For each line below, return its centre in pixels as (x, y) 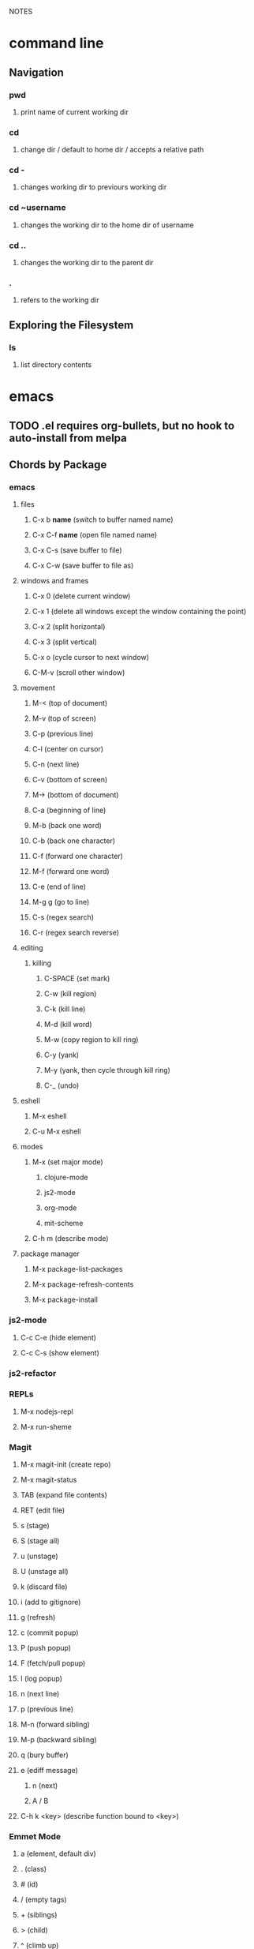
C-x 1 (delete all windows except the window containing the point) (139, 612)
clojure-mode (66, 1177)
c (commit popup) (49, 1632)
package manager (50, 1254)
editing (32, 948)
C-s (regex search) (63, 917)
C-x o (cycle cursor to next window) (90, 658)
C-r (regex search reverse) (76, 933)
